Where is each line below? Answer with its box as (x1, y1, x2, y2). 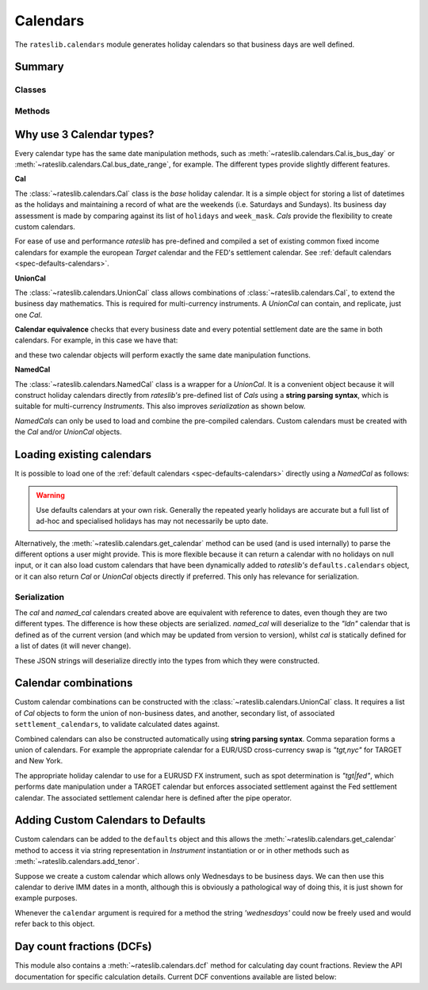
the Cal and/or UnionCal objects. (14, 427, 122, 437)
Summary (14, 60, 64, 74)
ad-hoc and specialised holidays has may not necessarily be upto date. (36, 516, 269, 526)
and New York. (14, 756, 63, 766)
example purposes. (14, 893, 78, 903)
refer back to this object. (14, 919, 95, 929)
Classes (14, 84, 47, 95)
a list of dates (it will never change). (14, 641, 132, 651)
